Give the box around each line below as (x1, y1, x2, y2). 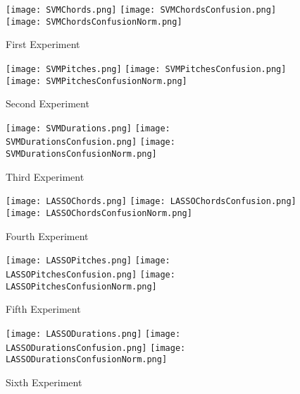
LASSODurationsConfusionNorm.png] (6, 354, 168, 365)
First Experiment (6, 37, 80, 52)
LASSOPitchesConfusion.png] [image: (6, 269, 175, 280)
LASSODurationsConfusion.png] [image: (6, 342, 186, 353)
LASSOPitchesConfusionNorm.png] (6, 281, 157, 292)
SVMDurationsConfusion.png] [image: (6, 137, 175, 148)
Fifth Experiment (6, 302, 81, 316)
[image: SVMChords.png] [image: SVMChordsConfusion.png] (6, 5, 277, 15)
